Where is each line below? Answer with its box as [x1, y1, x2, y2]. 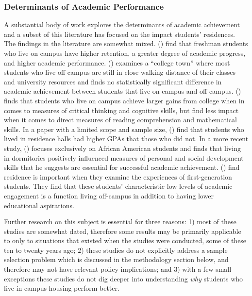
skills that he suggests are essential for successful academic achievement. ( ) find [4, 162, 240, 172]
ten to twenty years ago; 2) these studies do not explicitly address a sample [4, 245, 228, 255]
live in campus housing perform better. [4, 283, 119, 293]
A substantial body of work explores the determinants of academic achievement [4, 19, 240, 30]
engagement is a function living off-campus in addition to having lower [4, 190, 214, 200]
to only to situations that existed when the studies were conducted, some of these [4, 235, 247, 246]
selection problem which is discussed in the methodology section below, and [4, 254, 229, 264]
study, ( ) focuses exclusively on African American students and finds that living [4, 143, 241, 153]
